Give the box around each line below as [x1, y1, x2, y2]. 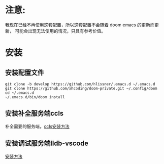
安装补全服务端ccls [5, 109, 64, 118]
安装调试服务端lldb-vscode [5, 139, 89, 148]
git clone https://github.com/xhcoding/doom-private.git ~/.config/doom [5, 86, 158, 91]
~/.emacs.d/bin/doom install [5, 94, 65, 99]
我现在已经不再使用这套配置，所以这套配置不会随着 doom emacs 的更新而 [5, 22, 155, 28]
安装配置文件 [5, 68, 44, 77]
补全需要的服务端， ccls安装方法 [5, 123, 70, 129]
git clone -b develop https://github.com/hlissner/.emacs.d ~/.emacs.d [5, 82, 155, 86]
